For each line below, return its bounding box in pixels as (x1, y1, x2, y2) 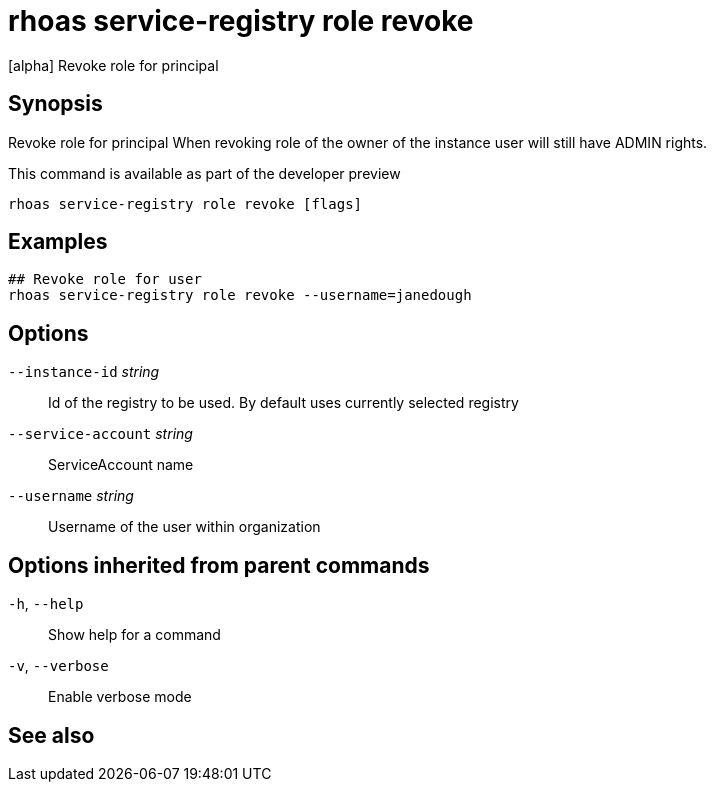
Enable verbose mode (48, 688, 192, 706)
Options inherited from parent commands (8, 552, 430, 578)
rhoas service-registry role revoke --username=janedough (8, 287, 472, 304)
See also (8, 722, 95, 748)
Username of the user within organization (48, 518, 321, 536)
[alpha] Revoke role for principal (8, 56, 219, 74)
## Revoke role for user (8, 271, 202, 288)
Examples (8, 229, 108, 255)
